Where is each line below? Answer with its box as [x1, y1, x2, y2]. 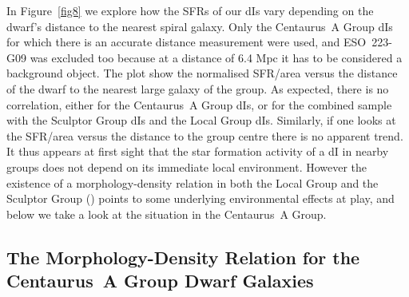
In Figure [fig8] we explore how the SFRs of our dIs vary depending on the [6, 2, 374, 18]
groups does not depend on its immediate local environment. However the [6, 158, 367, 175]
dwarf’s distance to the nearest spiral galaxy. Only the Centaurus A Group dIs [6, 18, 393, 34]
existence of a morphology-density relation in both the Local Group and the [6, 174, 379, 191]
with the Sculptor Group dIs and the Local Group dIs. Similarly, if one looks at [6, 112, 396, 129]
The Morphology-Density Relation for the [6, 244, 360, 269]
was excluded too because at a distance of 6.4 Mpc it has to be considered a [30, 49, 403, 65]
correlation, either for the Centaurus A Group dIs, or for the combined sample [6, 96, 392, 113]
